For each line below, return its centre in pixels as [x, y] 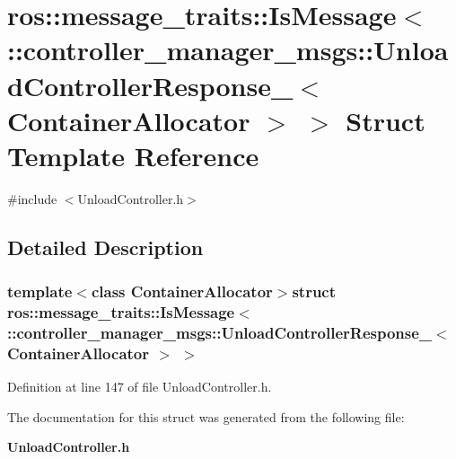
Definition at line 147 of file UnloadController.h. [140, 387]
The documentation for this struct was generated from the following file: [206, 416]
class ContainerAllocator [182, 291]
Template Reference [133, 155]
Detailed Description [105, 247]
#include [32, 198]
